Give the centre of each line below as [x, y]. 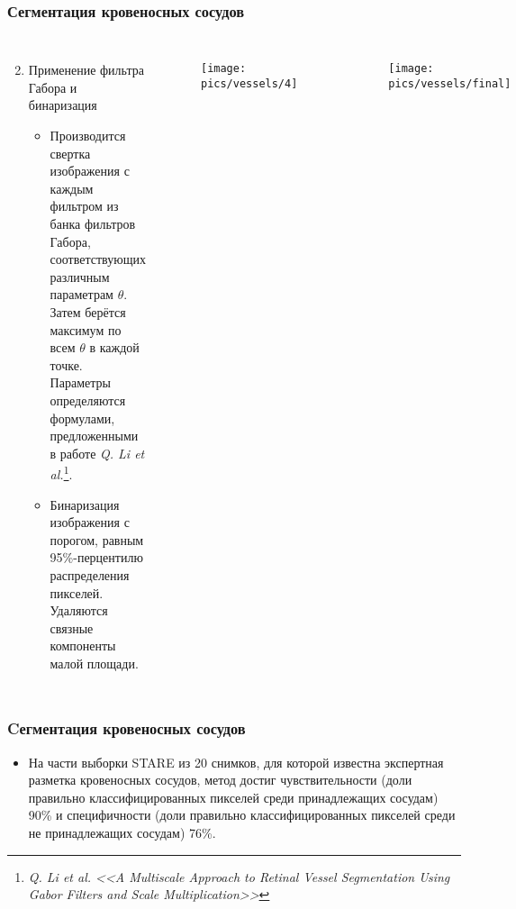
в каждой [114, 347]
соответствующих [98, 259]
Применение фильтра [86, 70]
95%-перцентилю [96, 557]
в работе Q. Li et [97, 453]
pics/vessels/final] [450, 83]
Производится [88, 135]
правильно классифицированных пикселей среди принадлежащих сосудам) [233, 797]
